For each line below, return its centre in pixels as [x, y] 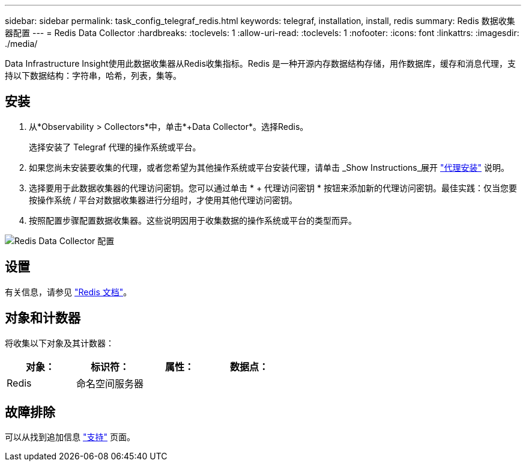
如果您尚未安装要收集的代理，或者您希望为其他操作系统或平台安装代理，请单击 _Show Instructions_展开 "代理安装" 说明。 [269, 167]
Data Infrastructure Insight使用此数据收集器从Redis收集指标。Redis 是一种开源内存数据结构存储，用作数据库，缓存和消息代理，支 [261, 63]
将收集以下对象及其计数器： [59, 343]
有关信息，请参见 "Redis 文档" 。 [68, 292]
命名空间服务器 [110, 383]
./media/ [21, 44]
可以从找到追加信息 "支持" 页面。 [70, 437]
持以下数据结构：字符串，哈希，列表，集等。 [93, 75]
